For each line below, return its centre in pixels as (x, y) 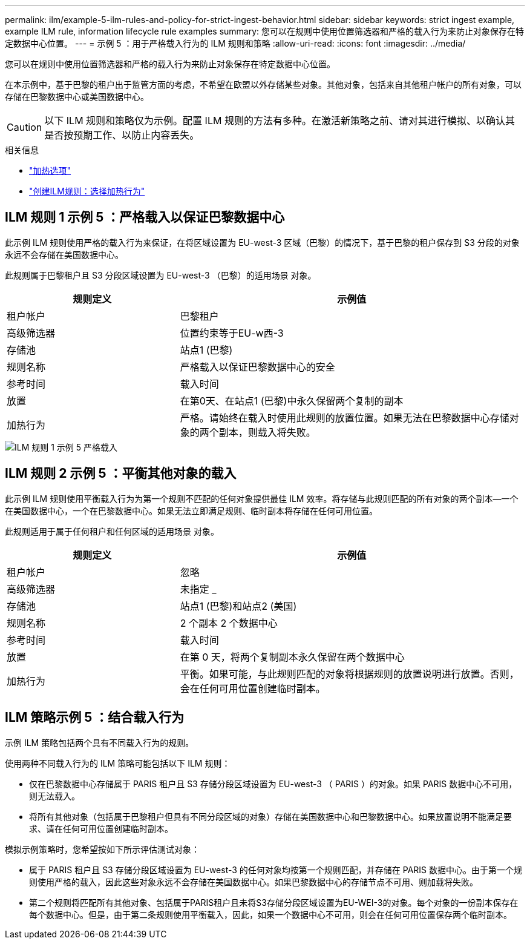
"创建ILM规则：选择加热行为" (87, 191)
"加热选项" (50, 170)
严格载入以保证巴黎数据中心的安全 (257, 367)
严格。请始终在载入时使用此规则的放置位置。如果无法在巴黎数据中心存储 (345, 418)
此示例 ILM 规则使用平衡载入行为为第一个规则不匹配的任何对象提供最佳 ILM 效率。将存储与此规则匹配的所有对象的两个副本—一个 (262, 498)
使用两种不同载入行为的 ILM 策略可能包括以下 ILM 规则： (118, 763)
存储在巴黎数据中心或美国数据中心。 (77, 97)
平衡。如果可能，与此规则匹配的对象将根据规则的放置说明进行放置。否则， (349, 674)
